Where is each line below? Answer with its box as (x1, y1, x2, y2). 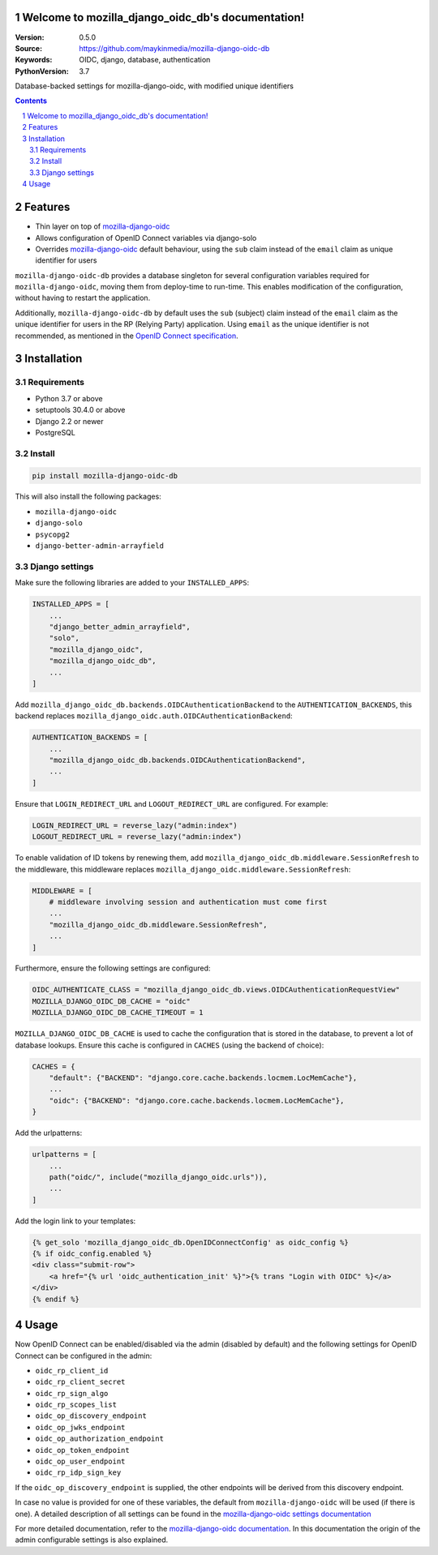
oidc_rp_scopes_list (35, 1400, 118, 1410)
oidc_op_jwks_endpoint (35, 1423, 126, 1432)
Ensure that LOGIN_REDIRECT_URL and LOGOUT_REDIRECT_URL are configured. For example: (15, 799, 328, 808)
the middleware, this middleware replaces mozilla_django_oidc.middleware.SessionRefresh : (15, 864, 351, 874)
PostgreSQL (35, 427, 76, 437)
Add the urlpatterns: (15, 1128, 83, 1138)
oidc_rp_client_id (35, 1366, 109, 1375)
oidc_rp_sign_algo (35, 1389, 109, 1398)
